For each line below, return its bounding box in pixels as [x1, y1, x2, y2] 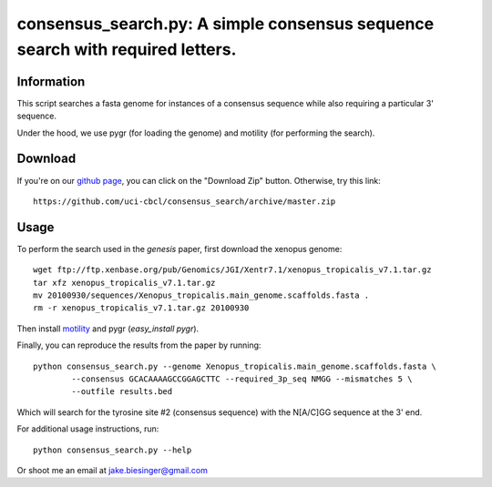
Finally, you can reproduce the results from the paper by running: [16, 340, 261, 350]
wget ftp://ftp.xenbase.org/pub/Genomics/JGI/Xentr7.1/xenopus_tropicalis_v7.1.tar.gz [33, 265, 432, 275]
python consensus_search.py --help [33, 444, 192, 455]
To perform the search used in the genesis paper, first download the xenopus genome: [16, 243, 343, 254]
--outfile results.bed [71, 387, 173, 397]
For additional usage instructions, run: [16, 423, 159, 434]
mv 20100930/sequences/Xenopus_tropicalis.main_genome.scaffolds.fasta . [33, 290, 370, 300]
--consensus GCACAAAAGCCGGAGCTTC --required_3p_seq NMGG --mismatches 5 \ [71, 373, 413, 384]
